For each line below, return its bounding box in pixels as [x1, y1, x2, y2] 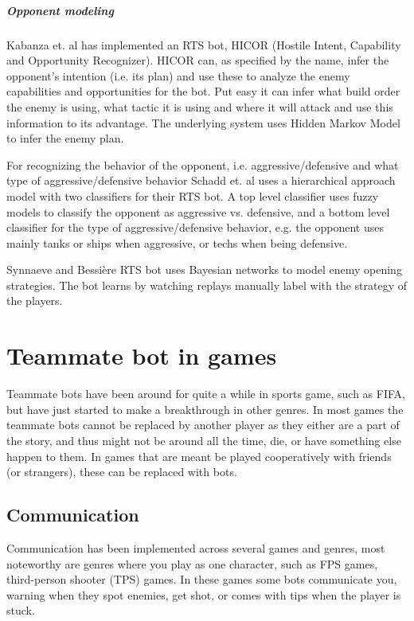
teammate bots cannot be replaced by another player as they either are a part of [6, 416, 400, 433]
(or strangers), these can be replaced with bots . [6, 463, 237, 480]
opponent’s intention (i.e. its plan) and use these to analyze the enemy [6, 67, 350, 84]
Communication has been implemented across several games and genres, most [6, 539, 385, 556]
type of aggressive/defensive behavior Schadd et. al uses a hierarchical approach [6, 172, 396, 189]
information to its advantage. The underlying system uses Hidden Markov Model [6, 114, 400, 131]
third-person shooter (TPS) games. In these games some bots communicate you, [6, 571, 397, 588]
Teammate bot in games [6, 339, 277, 372]
